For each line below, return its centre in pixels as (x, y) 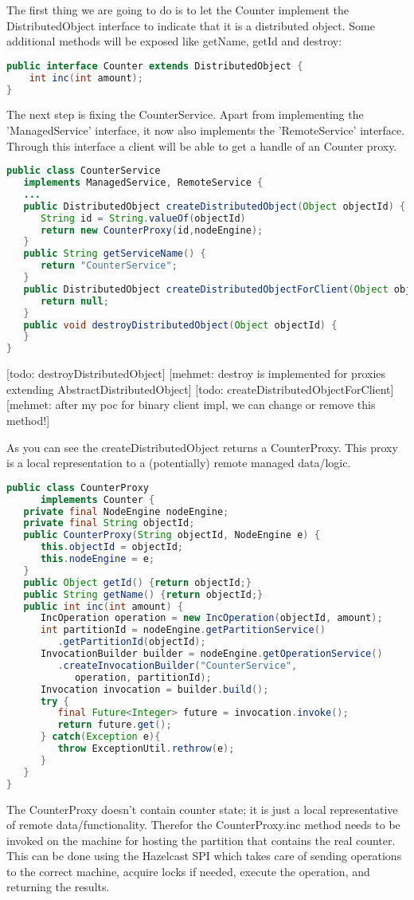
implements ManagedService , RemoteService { (143, 183)
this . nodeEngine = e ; (98, 559)
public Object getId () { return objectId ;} (137, 582)
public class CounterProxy (78, 487)
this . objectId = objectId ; (111, 547)
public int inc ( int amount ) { (103, 606)
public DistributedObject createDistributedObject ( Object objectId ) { (215, 206)
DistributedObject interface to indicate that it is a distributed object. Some (191, 25)
